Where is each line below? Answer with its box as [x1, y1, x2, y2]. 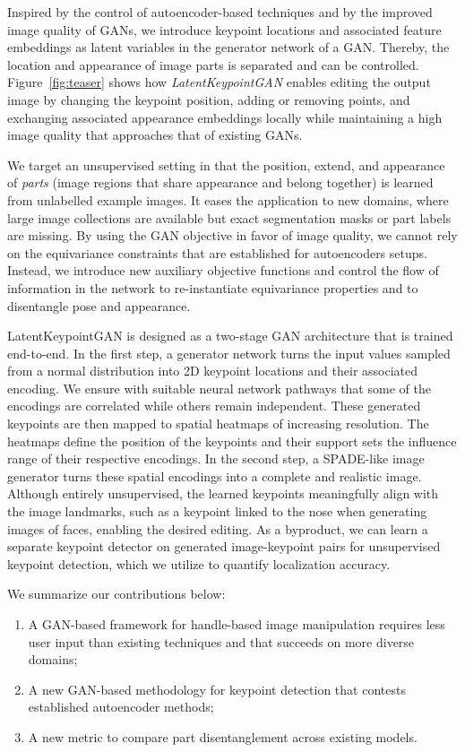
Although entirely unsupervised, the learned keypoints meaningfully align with [7, 484, 439, 503]
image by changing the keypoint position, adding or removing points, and [7, 90, 410, 108]
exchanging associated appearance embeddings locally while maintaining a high [7, 108, 443, 126]
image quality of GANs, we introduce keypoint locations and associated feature [7, 20, 442, 39]
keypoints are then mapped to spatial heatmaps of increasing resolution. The [7, 414, 429, 433]
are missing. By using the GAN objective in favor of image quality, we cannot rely [7, 226, 458, 245]
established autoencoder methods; [28, 697, 214, 716]
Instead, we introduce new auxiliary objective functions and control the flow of [7, 261, 439, 280]
